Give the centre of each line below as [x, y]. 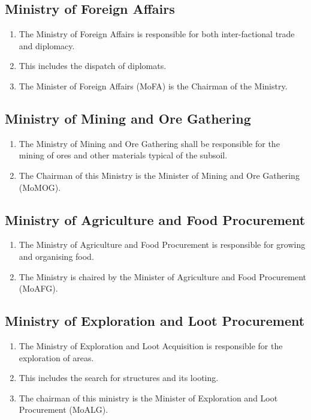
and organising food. [56, 256]
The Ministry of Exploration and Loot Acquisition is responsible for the [151, 345]
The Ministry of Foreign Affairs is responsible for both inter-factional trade [157, 34]
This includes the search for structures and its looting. [119, 378]
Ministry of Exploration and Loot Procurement [155, 321]
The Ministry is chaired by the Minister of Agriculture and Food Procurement [163, 276]
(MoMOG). [40, 187]
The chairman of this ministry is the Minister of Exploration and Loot [148, 397]
